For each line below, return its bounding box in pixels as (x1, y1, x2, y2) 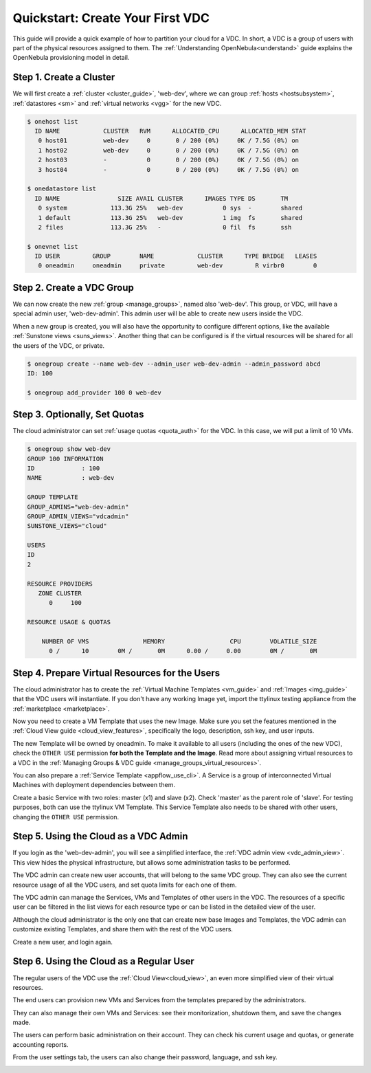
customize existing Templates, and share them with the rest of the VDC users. (12, 925, 234, 933)
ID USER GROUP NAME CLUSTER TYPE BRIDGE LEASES (34, 252, 317, 261)
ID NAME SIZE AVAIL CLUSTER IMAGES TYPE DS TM (34, 195, 289, 202)
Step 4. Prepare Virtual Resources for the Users (12, 667, 221, 678)
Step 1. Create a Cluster (12, 71, 115, 83)
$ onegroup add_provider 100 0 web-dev (27, 388, 161, 397)
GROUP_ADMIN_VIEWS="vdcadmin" (27, 512, 129, 520)
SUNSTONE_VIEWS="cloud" (27, 522, 108, 530)
